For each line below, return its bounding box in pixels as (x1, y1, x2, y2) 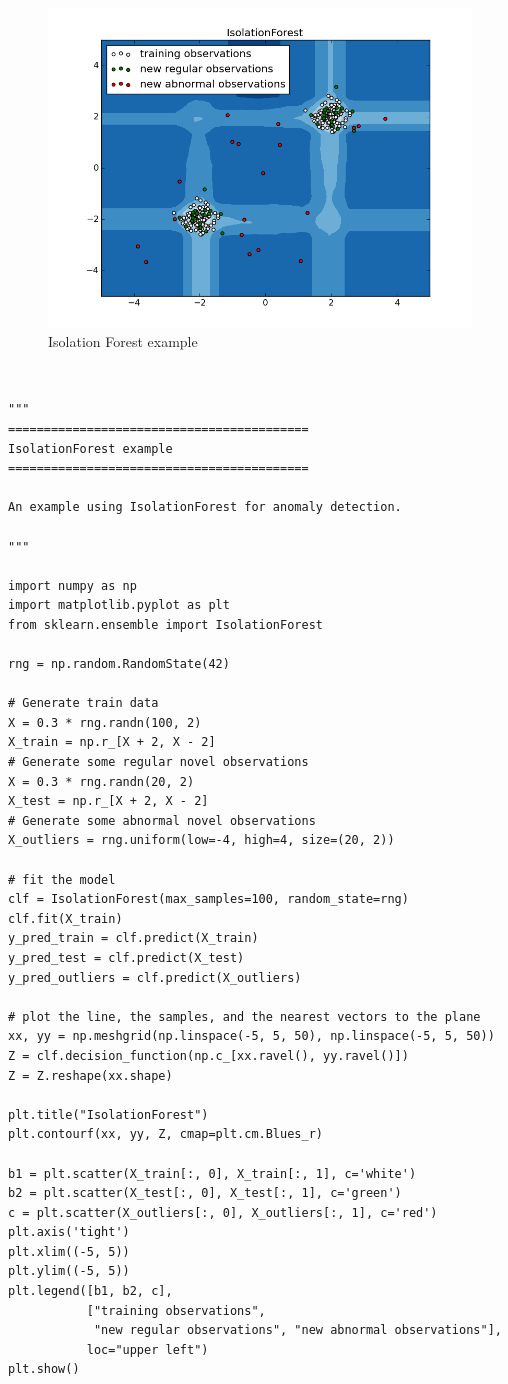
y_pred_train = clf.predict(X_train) (8, 931, 259, 946)
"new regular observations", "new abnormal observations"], (93, 1323, 502, 1338)
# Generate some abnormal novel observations (8, 813, 316, 828)
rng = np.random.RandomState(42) (8, 657, 230, 672)
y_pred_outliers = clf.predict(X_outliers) (8, 970, 302, 985)
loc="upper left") (86, 1342, 209, 1357)
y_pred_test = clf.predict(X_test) (8, 950, 245, 965)
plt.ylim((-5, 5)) (8, 1264, 130, 1279)
